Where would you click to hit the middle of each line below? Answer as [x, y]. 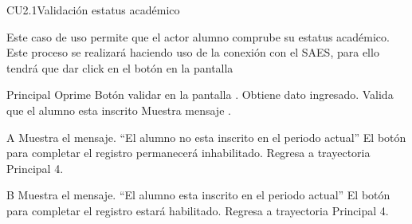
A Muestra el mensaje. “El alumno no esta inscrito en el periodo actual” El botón [206, 137]
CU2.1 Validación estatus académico [93, 10]
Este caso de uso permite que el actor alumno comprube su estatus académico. [198, 36]
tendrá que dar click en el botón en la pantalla [120, 67]
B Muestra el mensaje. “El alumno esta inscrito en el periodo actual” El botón [198, 195]
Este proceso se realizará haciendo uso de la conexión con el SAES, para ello [193, 52]
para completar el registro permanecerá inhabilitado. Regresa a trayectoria [188, 153]
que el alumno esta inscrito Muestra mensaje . [119, 110]
